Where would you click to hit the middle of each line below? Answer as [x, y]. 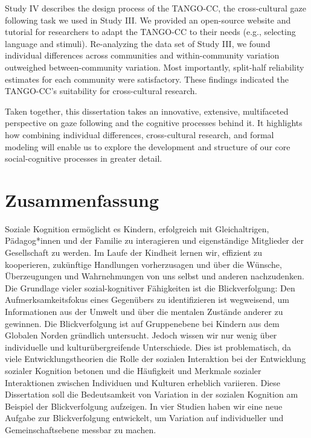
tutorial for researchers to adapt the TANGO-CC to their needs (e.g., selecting [150, 32]
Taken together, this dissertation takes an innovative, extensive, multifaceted [147, 111]
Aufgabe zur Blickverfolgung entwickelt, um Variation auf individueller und [144, 418]
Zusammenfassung [82, 199]
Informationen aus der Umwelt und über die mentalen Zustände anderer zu [144, 311]
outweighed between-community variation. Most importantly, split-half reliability [155, 67]
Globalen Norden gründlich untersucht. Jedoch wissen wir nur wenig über [141, 335]
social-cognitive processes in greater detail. [84, 158]
